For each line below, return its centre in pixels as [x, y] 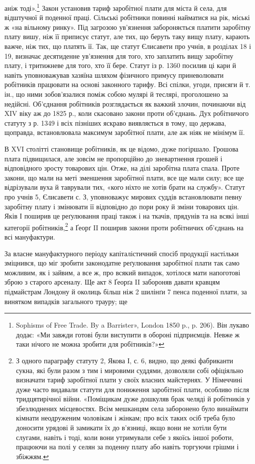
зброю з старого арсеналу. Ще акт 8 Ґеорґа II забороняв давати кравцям [112, 282]
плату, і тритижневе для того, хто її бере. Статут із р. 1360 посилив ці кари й [120, 65]
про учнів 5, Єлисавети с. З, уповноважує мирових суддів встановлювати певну [123, 196]
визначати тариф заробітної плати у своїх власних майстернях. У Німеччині [129, 380]
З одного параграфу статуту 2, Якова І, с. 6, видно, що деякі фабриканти [125, 360]
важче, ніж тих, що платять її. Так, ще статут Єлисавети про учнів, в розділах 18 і [128, 46]
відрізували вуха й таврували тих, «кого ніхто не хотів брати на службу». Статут [125, 187]
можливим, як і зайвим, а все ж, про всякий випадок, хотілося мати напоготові [122, 272]
